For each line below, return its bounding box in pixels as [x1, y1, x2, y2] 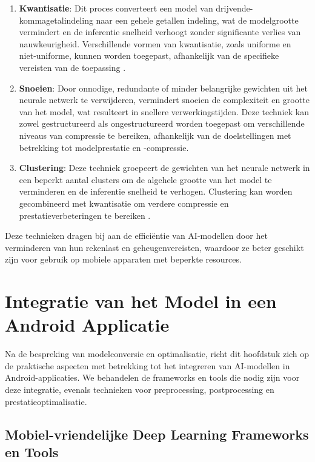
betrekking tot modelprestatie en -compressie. [19, 141, 189, 153]
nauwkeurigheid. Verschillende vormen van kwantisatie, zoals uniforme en [19, 37, 291, 50]
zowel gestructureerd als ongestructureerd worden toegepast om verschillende [19, 117, 305, 130]
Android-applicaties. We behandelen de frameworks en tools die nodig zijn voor [5, 371, 300, 384]
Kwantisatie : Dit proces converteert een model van [19, 2, 213, 14]
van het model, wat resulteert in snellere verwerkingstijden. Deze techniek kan [19, 105, 309, 118]
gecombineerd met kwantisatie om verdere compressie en [19, 196, 229, 209]
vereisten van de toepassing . [19, 61, 126, 73]
